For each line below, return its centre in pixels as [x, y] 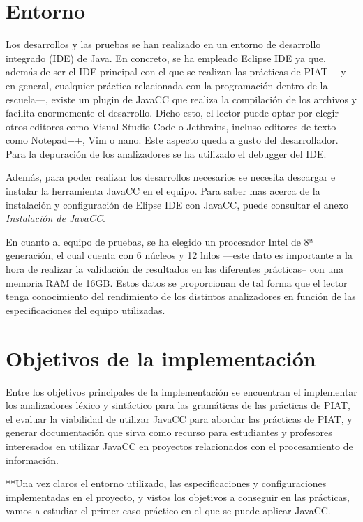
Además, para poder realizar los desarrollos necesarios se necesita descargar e [171, 177]
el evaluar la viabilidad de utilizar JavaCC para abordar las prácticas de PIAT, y [179, 418]
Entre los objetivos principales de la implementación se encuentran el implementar [181, 391]
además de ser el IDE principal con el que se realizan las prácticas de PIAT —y [176, 72]
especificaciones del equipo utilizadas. [86, 310]
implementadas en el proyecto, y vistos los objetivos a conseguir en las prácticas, [178, 497]
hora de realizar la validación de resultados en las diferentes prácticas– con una [175, 269]
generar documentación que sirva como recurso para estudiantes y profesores [169, 432]
